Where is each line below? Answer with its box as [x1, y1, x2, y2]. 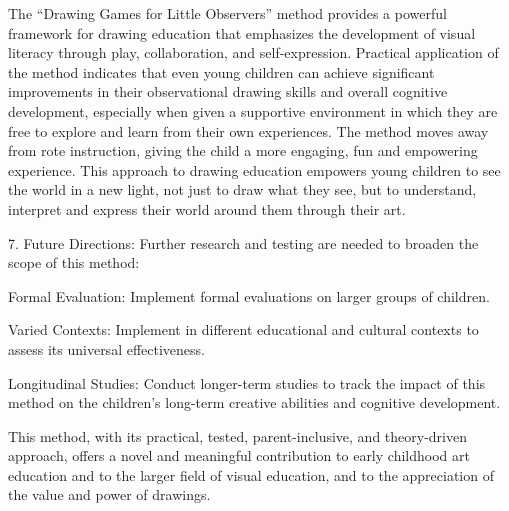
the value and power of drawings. [8, 484, 211, 505]
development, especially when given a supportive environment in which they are [8, 100, 498, 121]
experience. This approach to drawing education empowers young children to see [8, 159, 501, 180]
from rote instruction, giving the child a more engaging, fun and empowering [8, 140, 478, 161]
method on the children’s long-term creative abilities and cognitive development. [8, 392, 501, 413]
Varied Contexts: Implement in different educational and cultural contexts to [8, 319, 479, 340]
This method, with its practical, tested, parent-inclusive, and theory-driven [8, 425, 467, 446]
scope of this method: [8, 252, 140, 273]
